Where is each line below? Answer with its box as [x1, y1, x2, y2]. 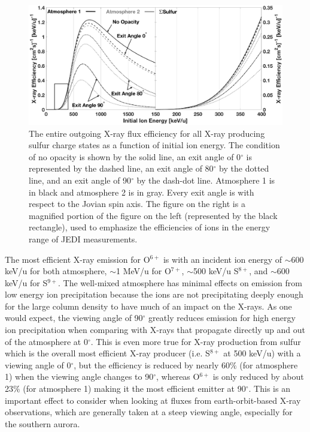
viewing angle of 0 [5, 358, 71, 371]
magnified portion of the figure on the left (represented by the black [29, 209, 278, 221]
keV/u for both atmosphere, [5, 265, 107, 277]
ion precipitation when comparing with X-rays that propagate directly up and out [5, 323, 305, 336]
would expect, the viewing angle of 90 [5, 311, 143, 324]
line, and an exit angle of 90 [29, 173, 132, 186]
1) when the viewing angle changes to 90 [5, 370, 154, 383]
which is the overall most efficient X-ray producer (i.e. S [5, 347, 210, 359]
